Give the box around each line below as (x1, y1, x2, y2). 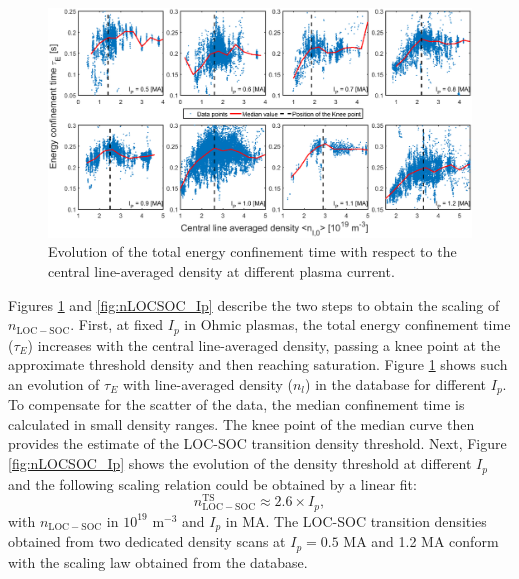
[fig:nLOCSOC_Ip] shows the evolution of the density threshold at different (8, 453, 472, 474)
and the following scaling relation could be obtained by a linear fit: (8, 473, 417, 494)
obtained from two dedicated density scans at (8, 531, 286, 552)
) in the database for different (305, 373, 487, 394)
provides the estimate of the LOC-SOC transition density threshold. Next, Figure (8, 433, 507, 454)
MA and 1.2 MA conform (343, 531, 499, 552)
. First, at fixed (70, 314, 164, 335)
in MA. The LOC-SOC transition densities (225, 510, 487, 531)
